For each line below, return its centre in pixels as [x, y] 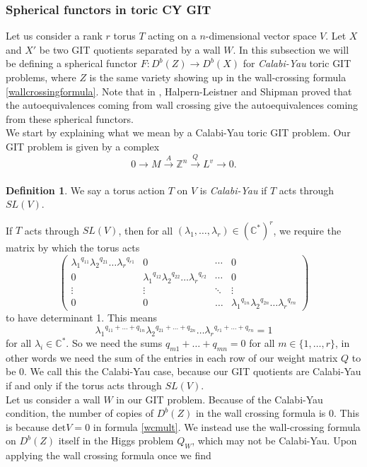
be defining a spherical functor [72, 63]
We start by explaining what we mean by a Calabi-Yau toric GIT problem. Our [178, 132]
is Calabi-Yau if [233, 190]
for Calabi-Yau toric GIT [297, 63]
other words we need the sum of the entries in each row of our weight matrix [172, 357]
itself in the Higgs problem [116, 441]
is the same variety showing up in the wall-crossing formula [218, 77]
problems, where [41, 77]
